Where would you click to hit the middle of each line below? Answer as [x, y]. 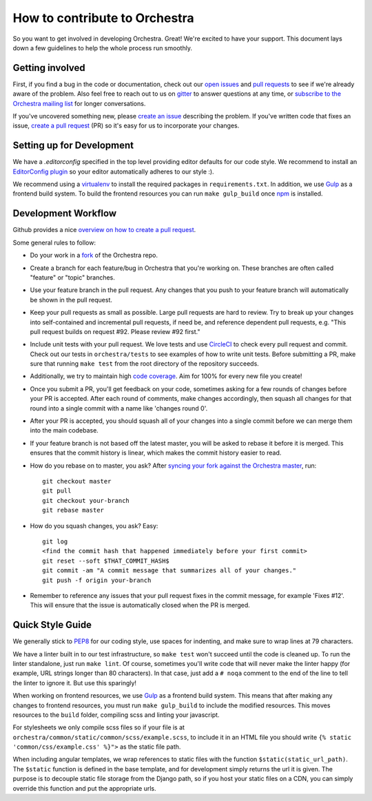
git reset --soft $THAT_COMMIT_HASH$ [106, 561]
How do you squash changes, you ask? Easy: [94, 526]
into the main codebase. [64, 430]
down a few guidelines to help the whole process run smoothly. [103, 48]
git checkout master [77, 481]
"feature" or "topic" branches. [72, 277]
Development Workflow [65, 214]
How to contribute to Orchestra [103, 18]
